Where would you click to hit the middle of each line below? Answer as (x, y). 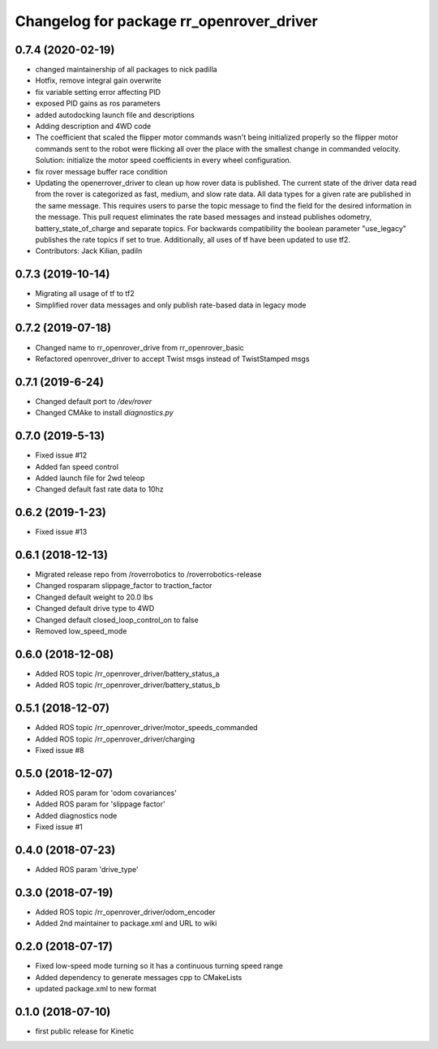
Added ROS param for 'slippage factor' (100, 804)
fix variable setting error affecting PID (98, 92)
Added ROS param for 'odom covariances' (106, 793)
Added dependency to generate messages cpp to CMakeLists (139, 977)
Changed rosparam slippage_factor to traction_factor (124, 586)
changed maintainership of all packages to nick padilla (127, 70)
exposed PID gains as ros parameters (98, 103)
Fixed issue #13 (61, 532)
